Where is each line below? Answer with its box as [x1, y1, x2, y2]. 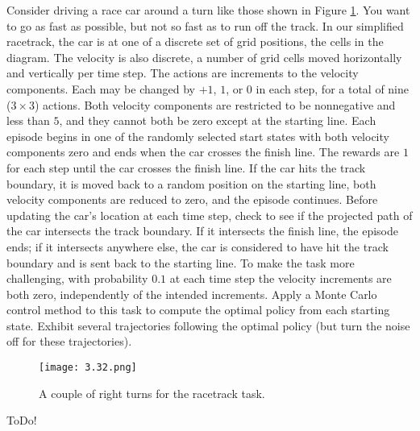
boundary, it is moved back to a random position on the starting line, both [6, 175, 376, 192]
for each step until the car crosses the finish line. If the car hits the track [6, 159, 366, 176]
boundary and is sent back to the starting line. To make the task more [6, 254, 355, 271]
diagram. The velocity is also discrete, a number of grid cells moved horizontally [6, 48, 402, 65]
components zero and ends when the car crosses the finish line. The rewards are [6, 143, 400, 160]
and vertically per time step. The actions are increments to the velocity [6, 64, 359, 81]
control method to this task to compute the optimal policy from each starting [6, 301, 390, 318]
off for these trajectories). [6, 333, 132, 350]
